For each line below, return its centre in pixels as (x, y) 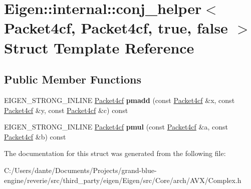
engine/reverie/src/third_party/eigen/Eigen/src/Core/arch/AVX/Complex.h (123, 180)
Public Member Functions (73, 79)
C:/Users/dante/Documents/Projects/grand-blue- (80, 170)
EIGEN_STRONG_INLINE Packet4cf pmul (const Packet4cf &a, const (116, 127)
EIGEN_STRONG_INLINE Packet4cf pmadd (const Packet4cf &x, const (119, 100)
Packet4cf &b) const (35, 136)
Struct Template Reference (99, 47)
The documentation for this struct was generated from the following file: (115, 153)
